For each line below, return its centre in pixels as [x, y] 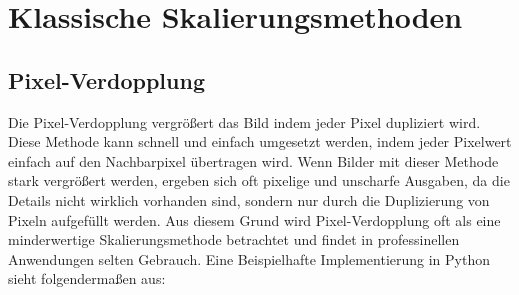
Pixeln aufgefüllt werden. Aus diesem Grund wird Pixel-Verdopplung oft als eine [254, 219]
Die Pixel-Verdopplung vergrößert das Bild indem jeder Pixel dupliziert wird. [244, 121]
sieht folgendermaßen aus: [87, 278]
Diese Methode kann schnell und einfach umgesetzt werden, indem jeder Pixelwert [260, 141]
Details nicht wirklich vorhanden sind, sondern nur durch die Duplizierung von [249, 199]
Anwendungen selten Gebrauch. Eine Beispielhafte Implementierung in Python [249, 258]
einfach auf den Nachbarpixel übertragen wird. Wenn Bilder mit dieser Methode [253, 160]
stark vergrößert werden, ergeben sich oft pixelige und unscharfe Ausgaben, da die [259, 180]
